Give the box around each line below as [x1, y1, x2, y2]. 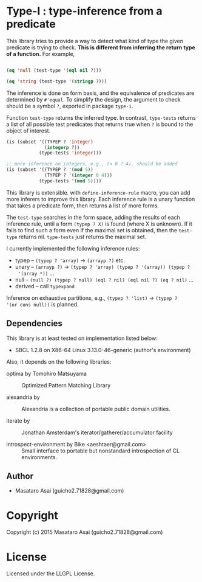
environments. [21, 453, 58, 460]
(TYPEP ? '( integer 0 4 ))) [44, 172, 113, 179]
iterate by [6, 417, 30, 424]
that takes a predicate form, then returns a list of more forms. [6, 202, 160, 209]
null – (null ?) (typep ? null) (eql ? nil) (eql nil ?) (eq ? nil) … [15, 275, 194, 283]
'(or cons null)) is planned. [6, 300, 79, 308]
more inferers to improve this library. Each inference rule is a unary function [6, 195, 195, 203]
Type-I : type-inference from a [6, 4, 163, 18]
